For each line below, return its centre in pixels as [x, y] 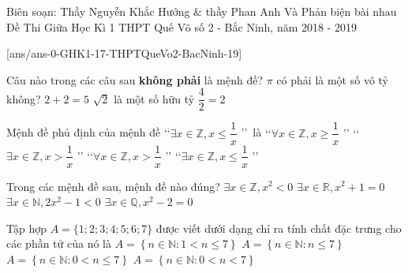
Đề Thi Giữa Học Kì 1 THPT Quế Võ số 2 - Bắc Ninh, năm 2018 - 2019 [182, 26]
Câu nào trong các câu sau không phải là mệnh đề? [135, 79]
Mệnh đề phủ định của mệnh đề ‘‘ [88, 132]
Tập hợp [26, 228]
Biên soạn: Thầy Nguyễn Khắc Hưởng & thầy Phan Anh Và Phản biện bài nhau [202, 11]
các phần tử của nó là [59, 243]
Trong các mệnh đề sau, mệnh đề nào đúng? [113, 186]
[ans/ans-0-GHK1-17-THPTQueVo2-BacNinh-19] [124, 53]
